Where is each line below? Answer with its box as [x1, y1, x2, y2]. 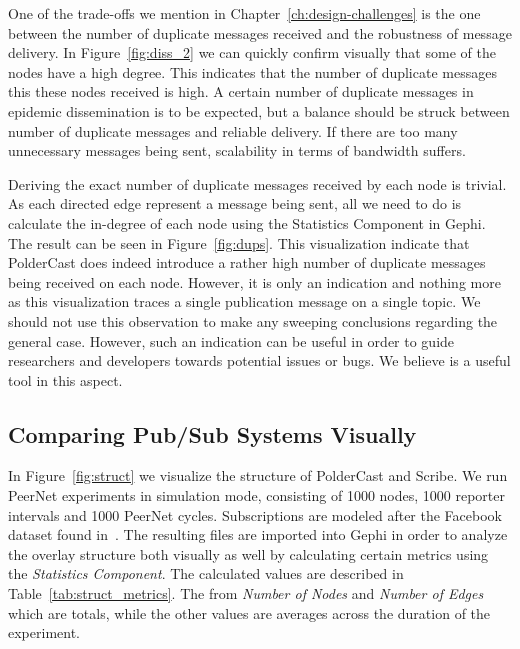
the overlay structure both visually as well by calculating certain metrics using [8, 543, 489, 564]
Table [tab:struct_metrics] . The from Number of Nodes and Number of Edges [8, 583, 484, 604]
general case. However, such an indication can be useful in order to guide [8, 330, 455, 351]
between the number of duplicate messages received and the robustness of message [8, 22, 512, 43]
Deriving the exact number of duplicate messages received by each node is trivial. [8, 173, 507, 194]
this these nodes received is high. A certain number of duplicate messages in [8, 81, 474, 102]
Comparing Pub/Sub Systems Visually [8, 418, 417, 449]
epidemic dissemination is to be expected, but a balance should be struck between [8, 100, 510, 121]
